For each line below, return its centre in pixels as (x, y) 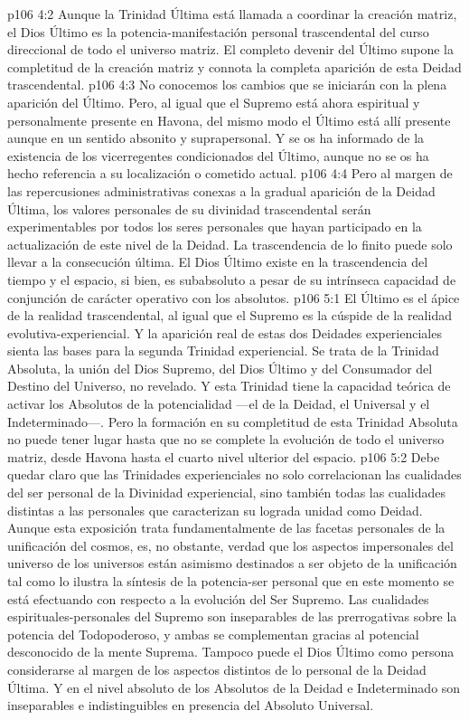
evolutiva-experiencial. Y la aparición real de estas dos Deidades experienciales (225, 332)
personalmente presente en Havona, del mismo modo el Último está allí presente (229, 120)
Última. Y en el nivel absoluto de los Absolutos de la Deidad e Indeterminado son (234, 687)
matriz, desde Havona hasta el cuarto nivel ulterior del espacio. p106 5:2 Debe (224, 456)
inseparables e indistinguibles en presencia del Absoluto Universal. (191, 705)
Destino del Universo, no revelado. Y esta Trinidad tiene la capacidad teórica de (229, 386)
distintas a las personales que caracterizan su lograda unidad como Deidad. (215, 510)
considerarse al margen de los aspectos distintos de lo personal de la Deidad (217, 669)
